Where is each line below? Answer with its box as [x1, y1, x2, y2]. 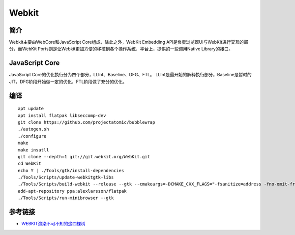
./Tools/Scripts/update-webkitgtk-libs [18, 175, 114, 180]
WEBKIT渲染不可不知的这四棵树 [21, 221, 86, 227]
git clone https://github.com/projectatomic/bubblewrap [18, 119, 155, 125]
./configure [18, 133, 47, 139]
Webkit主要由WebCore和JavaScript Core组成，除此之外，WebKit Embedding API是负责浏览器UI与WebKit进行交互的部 [9, 39, 248, 45]
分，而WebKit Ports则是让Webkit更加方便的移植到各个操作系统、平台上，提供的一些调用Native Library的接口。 [9, 46, 233, 52]
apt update [18, 106, 44, 112]
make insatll [18, 147, 49, 152]
